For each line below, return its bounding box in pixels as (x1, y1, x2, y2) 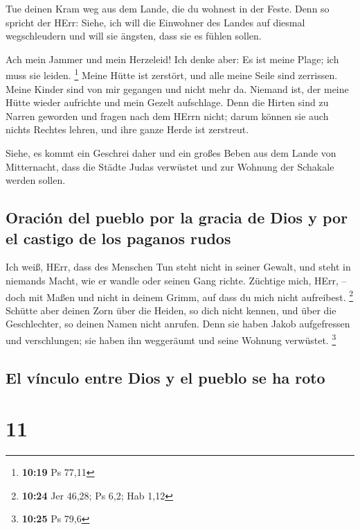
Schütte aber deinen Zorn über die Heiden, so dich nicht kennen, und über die (6, 302, 336, 317)
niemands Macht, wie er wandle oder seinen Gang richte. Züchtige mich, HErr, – (6, 273, 347, 287)
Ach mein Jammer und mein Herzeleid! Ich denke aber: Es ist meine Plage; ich (6, 51, 339, 66)
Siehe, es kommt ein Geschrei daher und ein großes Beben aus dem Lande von (6, 146, 336, 160)
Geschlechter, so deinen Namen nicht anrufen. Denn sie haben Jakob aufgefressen (6, 316, 350, 331)
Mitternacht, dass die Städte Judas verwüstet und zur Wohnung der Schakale (6, 159, 334, 173)
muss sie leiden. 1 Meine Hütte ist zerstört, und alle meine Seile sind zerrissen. (6, 66, 338, 83)
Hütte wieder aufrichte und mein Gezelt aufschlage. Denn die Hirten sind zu (6, 95, 329, 110)
